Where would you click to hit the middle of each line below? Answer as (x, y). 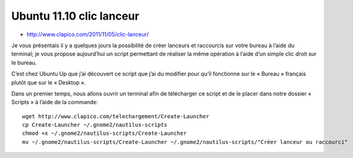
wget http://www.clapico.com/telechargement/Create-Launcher (116, 116)
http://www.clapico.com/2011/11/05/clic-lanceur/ (88, 34)
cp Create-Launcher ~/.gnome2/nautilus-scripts (95, 125)
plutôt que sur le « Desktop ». (48, 82)
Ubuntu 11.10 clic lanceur (75, 16)
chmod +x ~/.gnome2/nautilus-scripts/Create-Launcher (104, 134)
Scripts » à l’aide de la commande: (54, 102)
